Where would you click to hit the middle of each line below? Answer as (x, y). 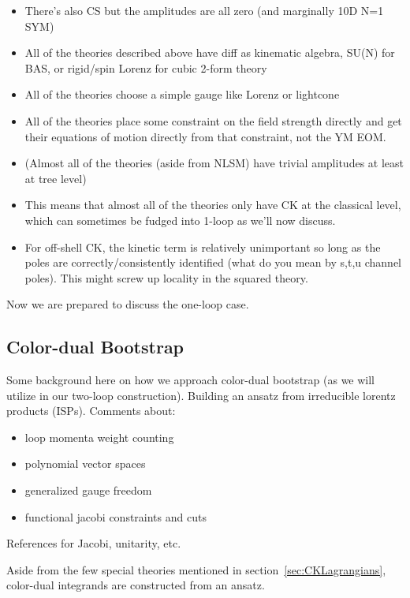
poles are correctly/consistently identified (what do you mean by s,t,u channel (213, 262)
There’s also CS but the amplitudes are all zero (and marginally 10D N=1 (204, 10)
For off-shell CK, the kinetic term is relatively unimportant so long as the (203, 247)
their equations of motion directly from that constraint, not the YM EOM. (205, 136)
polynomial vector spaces (85, 463)
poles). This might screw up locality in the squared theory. (166, 277)
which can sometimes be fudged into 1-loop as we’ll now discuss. (180, 220)
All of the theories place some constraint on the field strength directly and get (213, 120)
